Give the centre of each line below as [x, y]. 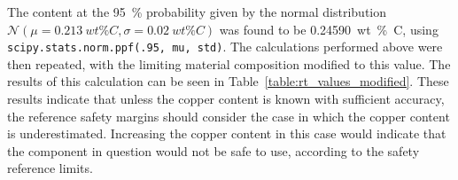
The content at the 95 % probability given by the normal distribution [197, 12]
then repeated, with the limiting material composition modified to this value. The [229, 63]
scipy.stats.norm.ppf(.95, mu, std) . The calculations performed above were [225, 47]
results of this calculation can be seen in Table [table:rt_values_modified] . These [228, 81]
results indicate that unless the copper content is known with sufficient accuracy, [226, 99]
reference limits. [50, 168]
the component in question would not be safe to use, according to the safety [213, 150]
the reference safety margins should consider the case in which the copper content [229, 116]
